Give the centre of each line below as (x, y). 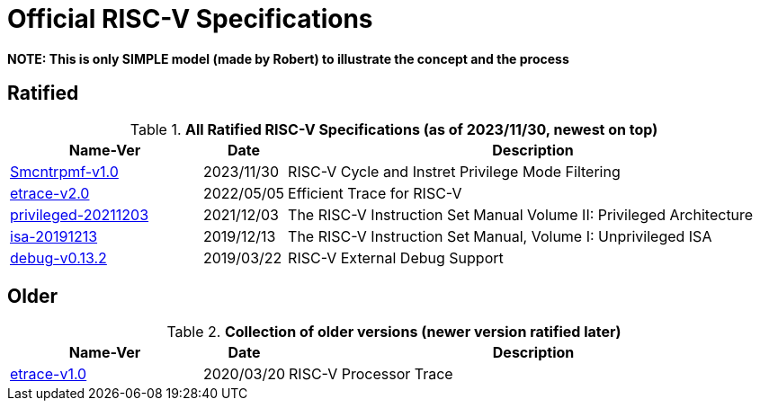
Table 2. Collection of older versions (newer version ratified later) (394, 332)
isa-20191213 (54, 236)
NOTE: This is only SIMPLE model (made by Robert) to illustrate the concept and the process (288, 58)
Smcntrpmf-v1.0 (64, 171)
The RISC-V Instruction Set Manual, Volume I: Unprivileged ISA (500, 236)
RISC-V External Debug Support (396, 257)
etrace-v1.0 (49, 374)
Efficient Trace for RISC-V (375, 193)
